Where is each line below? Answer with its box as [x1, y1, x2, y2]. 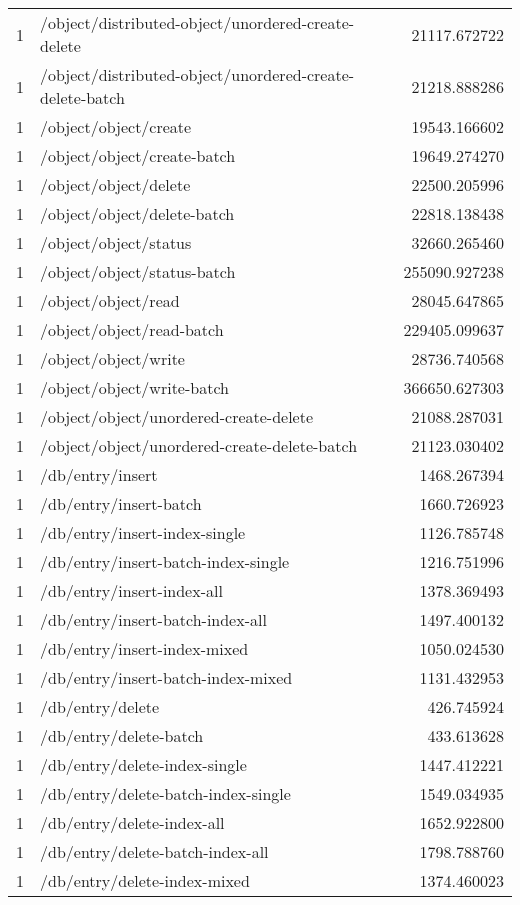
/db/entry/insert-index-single [40, 521, 246, 544]
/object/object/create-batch [40, 144, 236, 167]
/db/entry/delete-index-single [40, 753, 247, 776]
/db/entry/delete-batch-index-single [40, 782, 291, 805]
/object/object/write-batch [40, 376, 229, 399]
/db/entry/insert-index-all [40, 579, 223, 602]
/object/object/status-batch [40, 260, 236, 283]
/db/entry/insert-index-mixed [40, 637, 249, 660]
